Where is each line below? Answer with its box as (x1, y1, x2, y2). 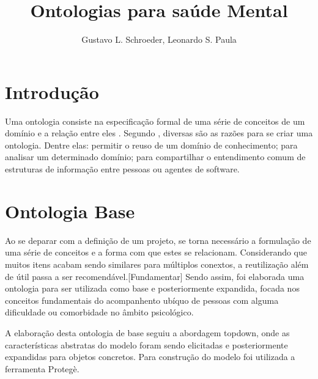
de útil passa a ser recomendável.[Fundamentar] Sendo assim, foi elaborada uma (5, 270, 305, 282)
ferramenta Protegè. (5, 362, 79, 375)
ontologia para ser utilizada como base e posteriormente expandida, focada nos (5, 282, 300, 295)
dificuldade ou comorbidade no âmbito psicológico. (5, 306, 194, 318)
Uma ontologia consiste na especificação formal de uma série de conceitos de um (5, 114, 305, 127)
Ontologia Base (5, 198, 135, 223)
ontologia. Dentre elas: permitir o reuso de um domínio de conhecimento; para (5, 138, 298, 151)
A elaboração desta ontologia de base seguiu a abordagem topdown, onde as (5, 326, 290, 339)
